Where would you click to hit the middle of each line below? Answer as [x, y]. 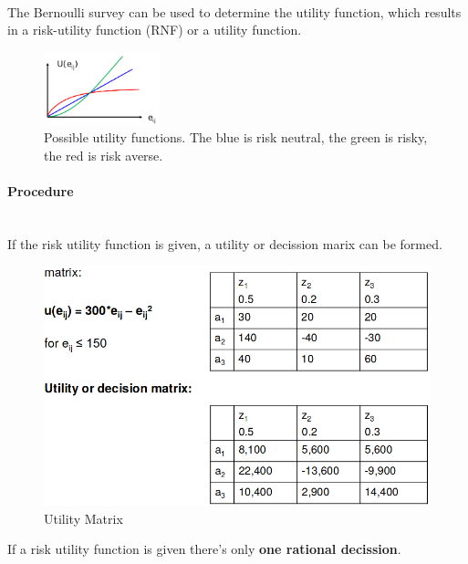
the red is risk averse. [104, 155]
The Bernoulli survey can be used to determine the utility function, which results [234, 11]
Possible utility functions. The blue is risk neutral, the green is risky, [236, 137]
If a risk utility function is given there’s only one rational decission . [204, 549]
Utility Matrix [83, 518]
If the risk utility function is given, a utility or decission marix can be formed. [225, 243]
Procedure [41, 191]
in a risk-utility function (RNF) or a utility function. [155, 30]
